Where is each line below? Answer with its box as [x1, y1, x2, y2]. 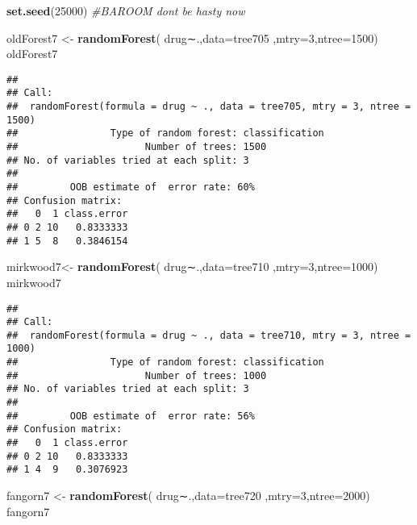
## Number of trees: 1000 [6, 369, 267, 381]
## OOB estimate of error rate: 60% [6, 181, 255, 194]
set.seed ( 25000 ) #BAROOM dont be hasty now [6, 2, 245, 19]
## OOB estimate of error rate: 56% [6, 410, 255, 422]
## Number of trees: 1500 [6, 141, 267, 153]
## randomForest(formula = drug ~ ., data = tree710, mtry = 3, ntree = [6, 329, 411, 341]
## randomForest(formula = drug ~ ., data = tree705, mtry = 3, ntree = [6, 101, 411, 113]
